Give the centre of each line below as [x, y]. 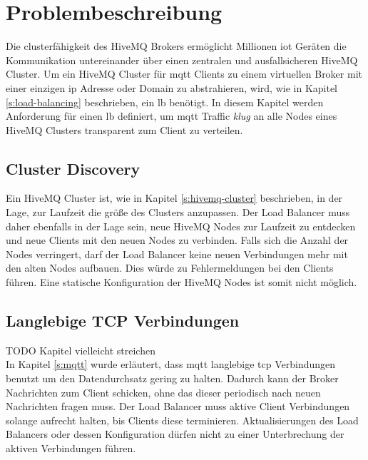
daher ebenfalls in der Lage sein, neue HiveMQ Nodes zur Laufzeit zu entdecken [181, 226]
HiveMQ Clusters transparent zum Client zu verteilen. [124, 129]
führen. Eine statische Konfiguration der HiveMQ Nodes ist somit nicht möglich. [182, 282]
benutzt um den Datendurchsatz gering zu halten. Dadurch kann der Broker [172, 378]
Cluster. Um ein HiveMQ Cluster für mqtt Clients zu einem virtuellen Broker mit [184, 74]
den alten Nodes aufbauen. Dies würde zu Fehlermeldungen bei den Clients [170, 268]
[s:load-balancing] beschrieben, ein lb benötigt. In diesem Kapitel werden [165, 102]
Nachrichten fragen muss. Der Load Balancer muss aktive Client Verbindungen [178, 406]
